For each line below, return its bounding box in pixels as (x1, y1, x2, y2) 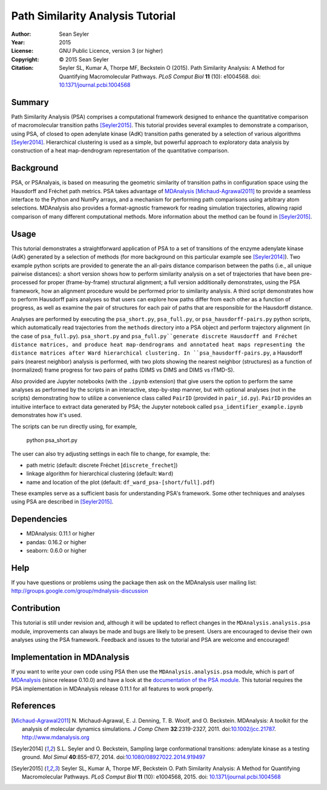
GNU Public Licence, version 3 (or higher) (59, 47, 163, 55)
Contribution (11, 603, 61, 613)
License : (11, 47, 33, 55)
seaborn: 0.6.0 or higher (26, 547, 87, 554)
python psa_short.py (26, 436, 78, 443)
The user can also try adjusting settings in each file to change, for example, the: (11, 450, 211, 458)
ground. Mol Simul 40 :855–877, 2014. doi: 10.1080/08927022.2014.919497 (22, 754, 206, 761)
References (11, 701, 56, 711)
